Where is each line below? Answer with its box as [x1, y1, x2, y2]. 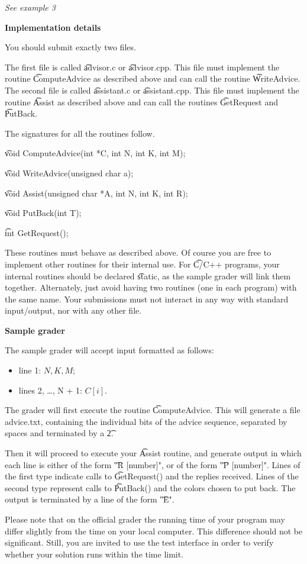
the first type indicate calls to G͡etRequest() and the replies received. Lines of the [5, 470, 299, 482]
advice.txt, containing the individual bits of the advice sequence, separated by [5, 415, 287, 427]
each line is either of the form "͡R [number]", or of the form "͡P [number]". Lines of [5, 458, 300, 470]
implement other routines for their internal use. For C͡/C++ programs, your [5, 257, 280, 270]
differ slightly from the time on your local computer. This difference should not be [5, 524, 303, 537]
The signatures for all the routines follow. [5, 127, 155, 139]
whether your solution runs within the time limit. [5, 547, 184, 560]
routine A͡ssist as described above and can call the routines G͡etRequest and [5, 95, 279, 108]
